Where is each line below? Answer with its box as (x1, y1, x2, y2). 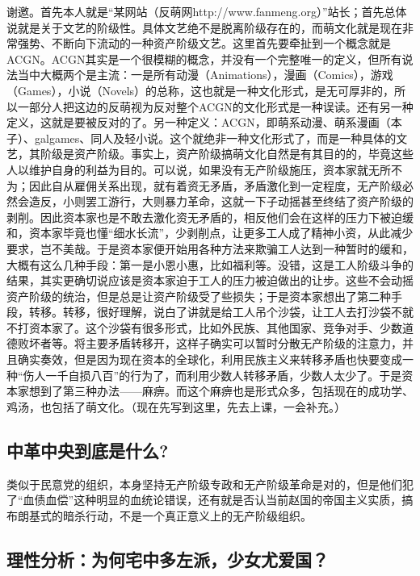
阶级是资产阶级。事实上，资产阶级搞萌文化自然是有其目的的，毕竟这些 (40, 145, 414, 162)
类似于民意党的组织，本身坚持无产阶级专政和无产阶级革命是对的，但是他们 (6, 475, 402, 492)
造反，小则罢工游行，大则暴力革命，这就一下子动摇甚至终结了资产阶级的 (28, 193, 414, 210)
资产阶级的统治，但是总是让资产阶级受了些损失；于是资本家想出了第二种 (6, 287, 391, 304)
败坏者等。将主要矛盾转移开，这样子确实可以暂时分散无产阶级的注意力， (17, 335, 402, 352)
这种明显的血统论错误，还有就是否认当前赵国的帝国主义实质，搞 (73, 491, 414, 508)
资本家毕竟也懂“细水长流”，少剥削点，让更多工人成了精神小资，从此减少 (28, 224, 414, 241)
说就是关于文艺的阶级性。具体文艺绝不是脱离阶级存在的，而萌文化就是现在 (6, 19, 402, 35)
